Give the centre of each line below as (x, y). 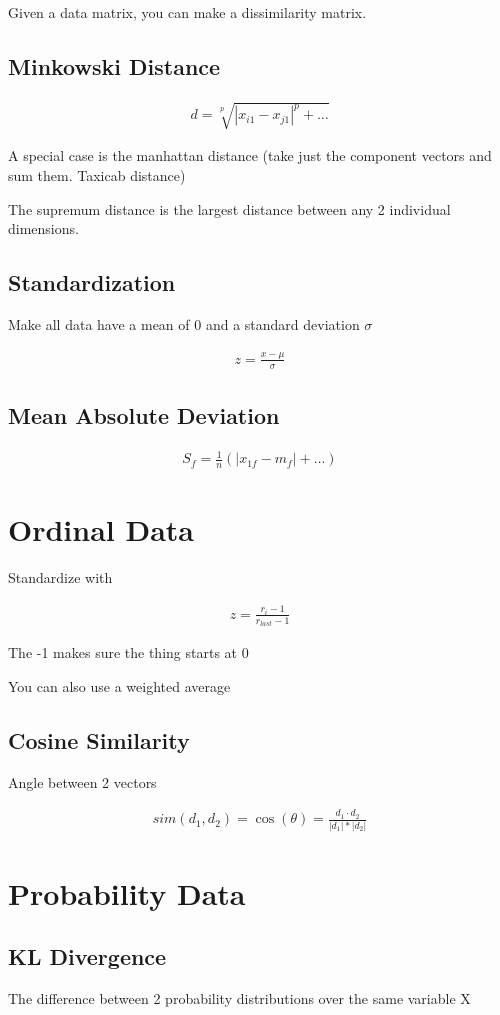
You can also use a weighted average (119, 686)
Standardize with (60, 577)
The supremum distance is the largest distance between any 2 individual (229, 208)
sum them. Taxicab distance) (97, 174)
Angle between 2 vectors (82, 781)
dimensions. (43, 228)
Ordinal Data (101, 529)
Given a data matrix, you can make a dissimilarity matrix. (187, 12)
